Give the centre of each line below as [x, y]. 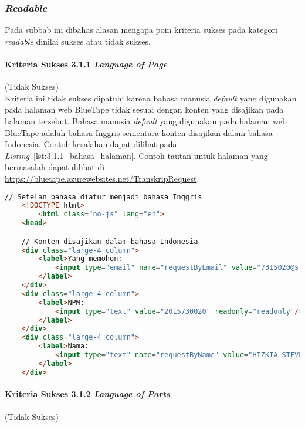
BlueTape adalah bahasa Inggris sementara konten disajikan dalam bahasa [139, 132]
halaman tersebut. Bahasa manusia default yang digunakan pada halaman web [146, 121]
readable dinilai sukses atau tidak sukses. [78, 41]
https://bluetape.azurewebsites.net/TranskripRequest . [102, 178]
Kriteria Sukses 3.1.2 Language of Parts [87, 394]
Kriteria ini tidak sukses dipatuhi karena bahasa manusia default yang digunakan [151, 98]
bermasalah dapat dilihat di [55, 167]
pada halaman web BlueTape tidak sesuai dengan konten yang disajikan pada [144, 109]
